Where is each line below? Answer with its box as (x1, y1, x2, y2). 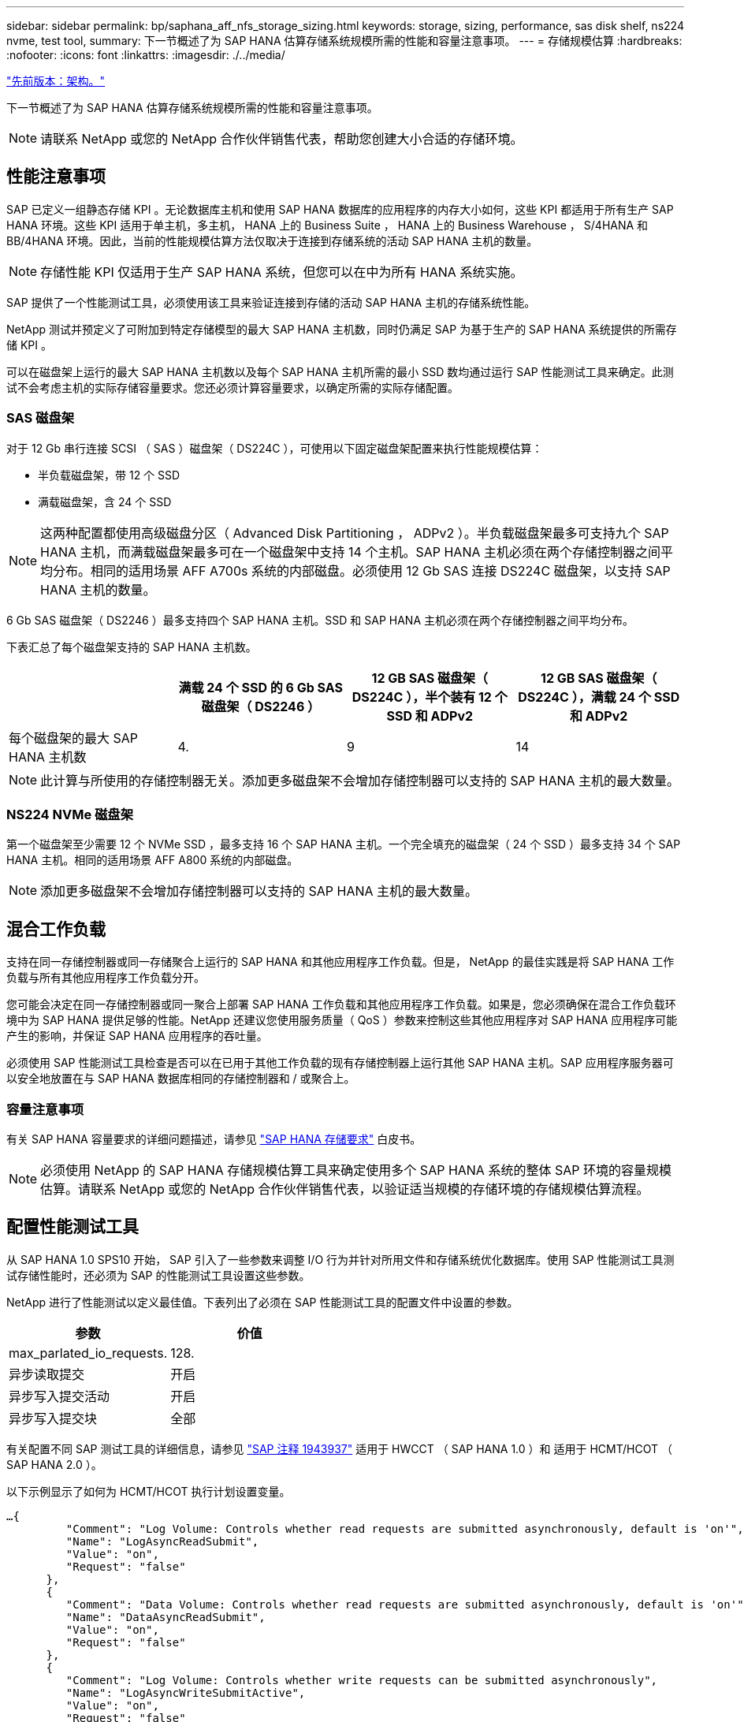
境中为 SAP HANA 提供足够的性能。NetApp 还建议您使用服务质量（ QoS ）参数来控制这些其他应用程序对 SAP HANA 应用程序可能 (6, 1013, 678, 1027)
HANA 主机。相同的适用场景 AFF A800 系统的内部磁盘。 (6, 853, 299, 867)
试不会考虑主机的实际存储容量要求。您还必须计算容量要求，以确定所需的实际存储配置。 (6, 380, 459, 394)
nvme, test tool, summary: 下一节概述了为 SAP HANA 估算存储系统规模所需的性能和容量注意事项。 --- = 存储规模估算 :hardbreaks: (6, 34, 683, 47)
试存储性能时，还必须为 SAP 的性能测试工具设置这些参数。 (6, 1268, 311, 1282)
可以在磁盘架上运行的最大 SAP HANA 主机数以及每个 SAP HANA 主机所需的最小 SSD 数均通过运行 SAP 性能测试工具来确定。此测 (6, 364, 674, 378)
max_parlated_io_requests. (9, 1344, 168, 1361)
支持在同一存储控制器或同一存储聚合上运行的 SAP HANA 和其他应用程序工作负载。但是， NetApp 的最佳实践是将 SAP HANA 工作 (6, 955, 675, 969)
